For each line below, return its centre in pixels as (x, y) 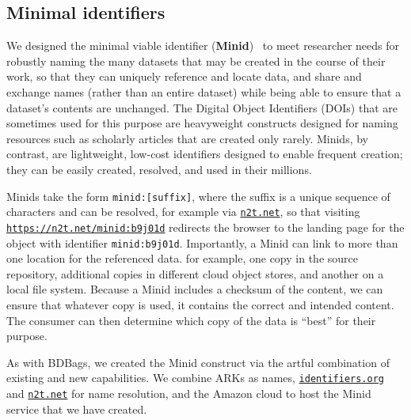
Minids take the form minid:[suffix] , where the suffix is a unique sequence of (198, 196)
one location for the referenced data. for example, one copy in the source (182, 258)
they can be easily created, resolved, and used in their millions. (159, 169)
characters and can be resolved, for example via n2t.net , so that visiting (183, 212)
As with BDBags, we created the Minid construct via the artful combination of (198, 362)
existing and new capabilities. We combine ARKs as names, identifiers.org (195, 378)
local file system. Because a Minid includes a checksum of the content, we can (195, 289)
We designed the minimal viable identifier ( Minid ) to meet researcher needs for (203, 45)
